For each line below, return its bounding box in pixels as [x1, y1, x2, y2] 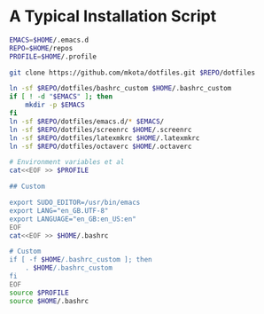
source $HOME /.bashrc [9, 296, 89, 305]
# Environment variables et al [9, 158, 125, 167]
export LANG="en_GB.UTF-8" [9, 206, 109, 215]
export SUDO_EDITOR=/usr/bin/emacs [9, 198, 141, 208]
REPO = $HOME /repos [9, 43, 74, 52]
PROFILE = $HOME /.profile [9, 51, 97, 61]
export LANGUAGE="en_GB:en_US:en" [9, 215, 137, 224]
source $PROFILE [9, 288, 69, 297]
